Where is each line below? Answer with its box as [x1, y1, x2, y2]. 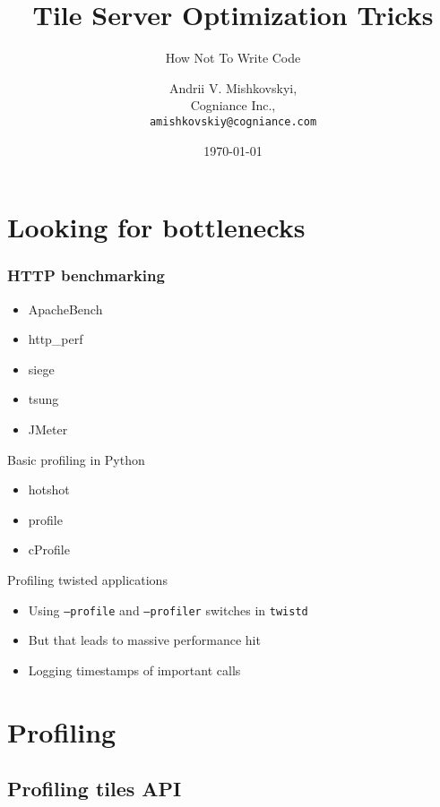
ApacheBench [28, 299, 103, 318]
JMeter [28, 419, 68, 438]
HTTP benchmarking [7, 264, 165, 287]
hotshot [28, 480, 70, 499]
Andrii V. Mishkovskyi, [168, 78, 298, 97]
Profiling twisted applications [7, 570, 168, 588]
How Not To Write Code [165, 48, 301, 67]
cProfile [28, 540, 70, 559]
